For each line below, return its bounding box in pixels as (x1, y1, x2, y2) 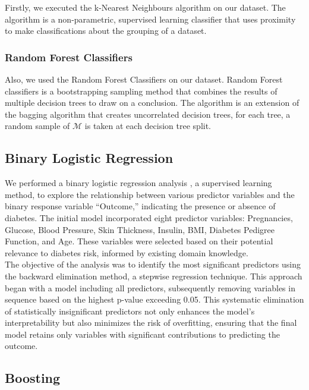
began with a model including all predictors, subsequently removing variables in (5, 281, 295, 294)
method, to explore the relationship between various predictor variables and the (5, 188, 295, 200)
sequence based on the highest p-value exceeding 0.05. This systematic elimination (5, 293, 304, 306)
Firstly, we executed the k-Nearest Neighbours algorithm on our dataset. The (5, 1, 286, 13)
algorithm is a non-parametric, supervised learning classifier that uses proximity (5, 12, 296, 25)
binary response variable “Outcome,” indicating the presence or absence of (5, 200, 276, 212)
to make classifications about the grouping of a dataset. (5, 24, 207, 37)
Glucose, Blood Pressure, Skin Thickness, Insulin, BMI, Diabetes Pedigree (5, 223, 275, 235)
